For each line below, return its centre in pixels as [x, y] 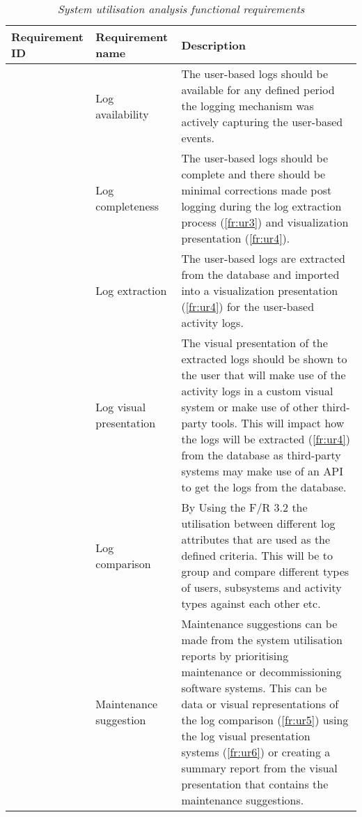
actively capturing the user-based [262, 122]
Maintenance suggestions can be [259, 624]
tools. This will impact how [278, 423]
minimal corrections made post [257, 190]
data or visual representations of [260, 704]
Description [213, 45]
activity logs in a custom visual [257, 391]
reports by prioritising [235, 656]
